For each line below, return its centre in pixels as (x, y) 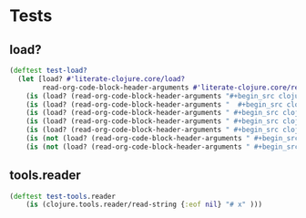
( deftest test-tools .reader (63, 196)
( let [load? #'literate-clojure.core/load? (101, 78)
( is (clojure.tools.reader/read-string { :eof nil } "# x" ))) (144, 205)
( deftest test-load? (49, 70)
